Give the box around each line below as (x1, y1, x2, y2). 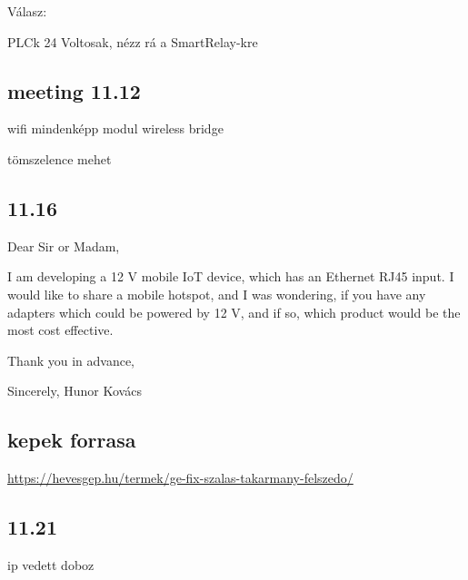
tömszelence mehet (7, 149, 112, 168)
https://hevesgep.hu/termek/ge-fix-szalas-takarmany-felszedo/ (7, 468, 353, 487)
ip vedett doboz (7, 555, 95, 574)
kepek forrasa (7, 426, 136, 454)
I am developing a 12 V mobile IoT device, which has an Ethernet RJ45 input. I (7, 267, 454, 286)
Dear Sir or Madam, (7, 236, 120, 255)
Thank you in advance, (7, 350, 135, 369)
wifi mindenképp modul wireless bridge (7, 119, 224, 138)
